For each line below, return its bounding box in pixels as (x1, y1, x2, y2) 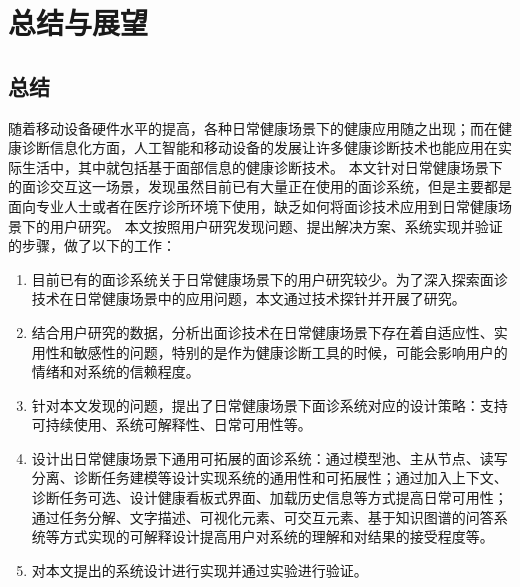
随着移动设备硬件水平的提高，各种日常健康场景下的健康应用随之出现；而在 (8, 117, 498, 138)
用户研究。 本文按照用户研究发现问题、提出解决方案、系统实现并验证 (49, 215, 503, 236)
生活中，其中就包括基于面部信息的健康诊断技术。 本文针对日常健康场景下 (21, 156, 503, 177)
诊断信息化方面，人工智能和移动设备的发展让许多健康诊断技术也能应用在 (21, 137, 498, 158)
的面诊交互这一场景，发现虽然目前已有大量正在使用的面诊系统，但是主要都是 (8, 176, 512, 197)
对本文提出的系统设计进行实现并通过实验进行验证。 (31, 559, 368, 580)
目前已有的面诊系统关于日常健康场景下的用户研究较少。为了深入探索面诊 (31, 268, 508, 289)
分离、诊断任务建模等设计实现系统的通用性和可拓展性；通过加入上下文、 (31, 467, 508, 488)
